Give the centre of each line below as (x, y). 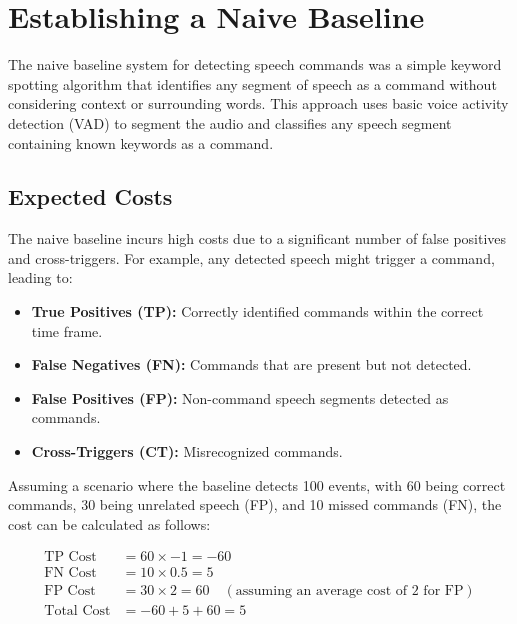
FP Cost (70, 590)
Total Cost (77, 610)
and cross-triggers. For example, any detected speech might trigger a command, (251, 257)
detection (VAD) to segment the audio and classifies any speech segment (230, 122)
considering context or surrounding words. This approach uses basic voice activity (258, 103)
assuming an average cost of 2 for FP (349, 590)
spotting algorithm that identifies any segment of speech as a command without (252, 83)
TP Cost (70, 557)
